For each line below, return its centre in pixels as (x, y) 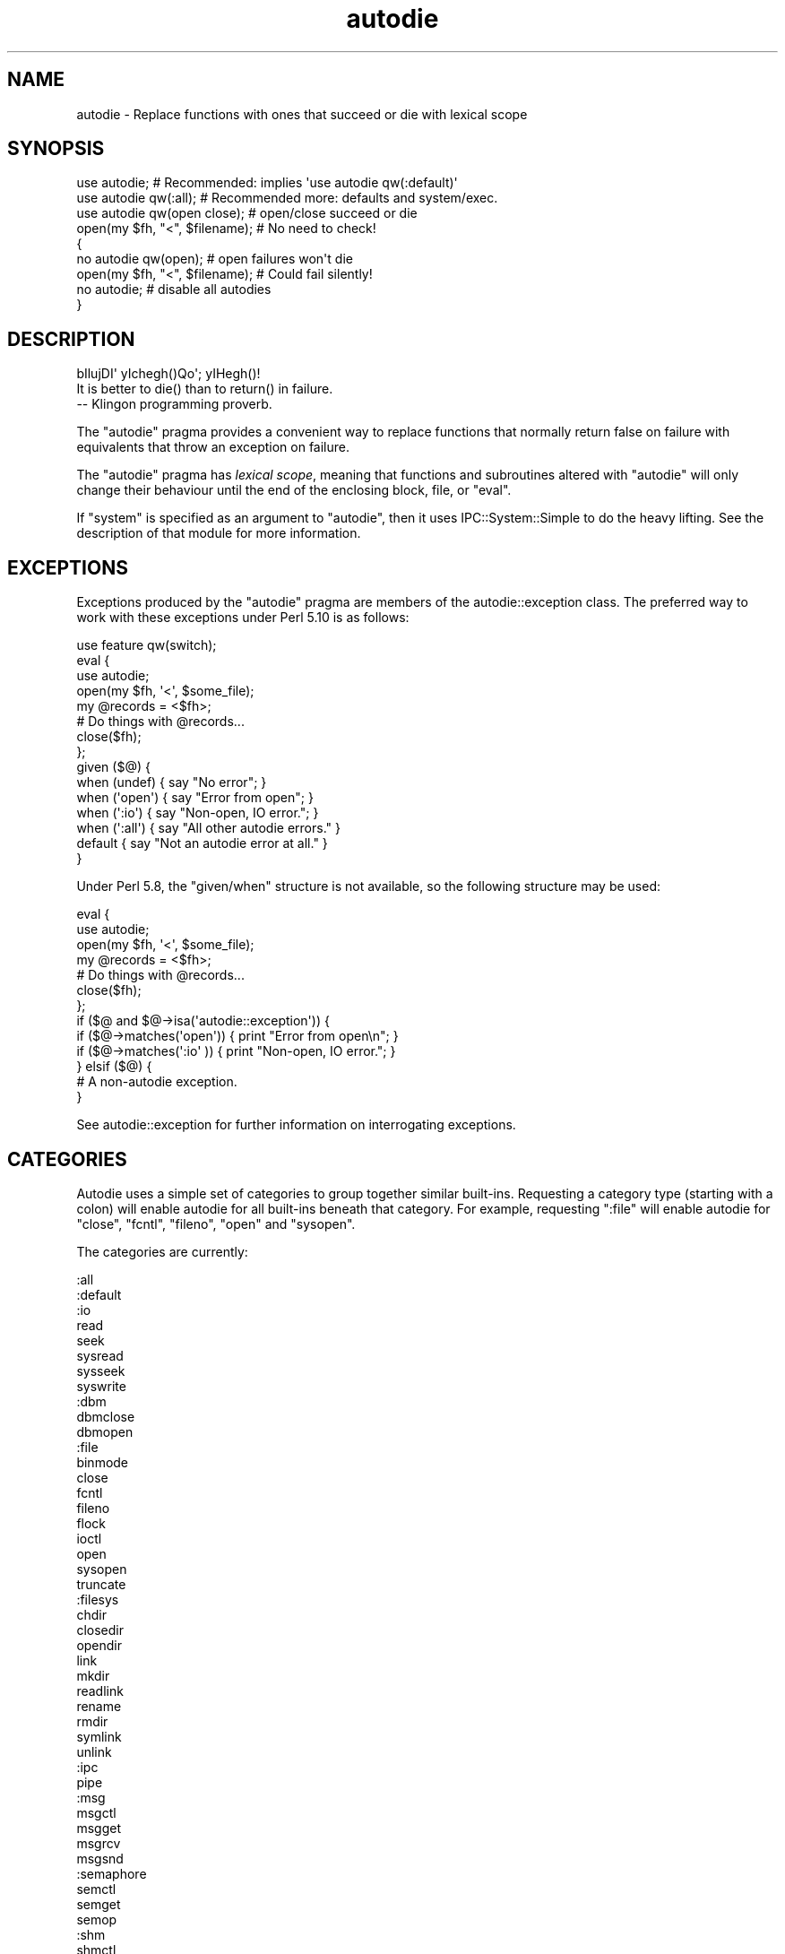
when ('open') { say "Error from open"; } (195, 798)
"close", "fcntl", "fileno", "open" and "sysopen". (216, 1223)
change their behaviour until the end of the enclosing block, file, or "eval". (294, 490)
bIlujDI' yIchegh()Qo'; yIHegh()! (168, 374)
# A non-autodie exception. (157, 1082)
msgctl (96, 1812)
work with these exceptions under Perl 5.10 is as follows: (243, 618)
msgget (99, 1828)
